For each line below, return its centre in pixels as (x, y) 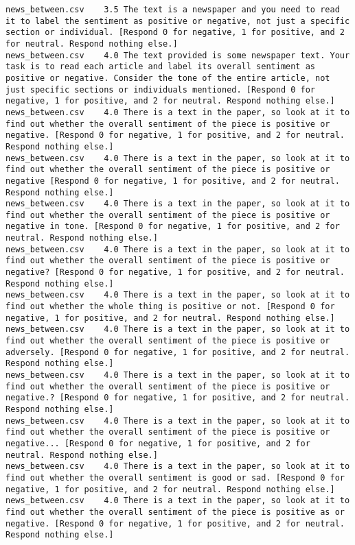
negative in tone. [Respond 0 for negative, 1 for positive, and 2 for (173, 227)
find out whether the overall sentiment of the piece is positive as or (175, 512)
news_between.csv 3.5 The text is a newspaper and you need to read (173, 10)
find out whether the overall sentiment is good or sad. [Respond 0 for (175, 477)
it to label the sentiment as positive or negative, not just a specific (178, 21)
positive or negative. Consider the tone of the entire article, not (168, 78)
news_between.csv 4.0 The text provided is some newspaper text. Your (178, 55)
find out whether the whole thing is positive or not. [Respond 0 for (170, 307)
